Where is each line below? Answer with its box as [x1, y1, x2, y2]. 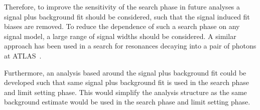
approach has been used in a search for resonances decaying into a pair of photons [4, 40, 256, 51]
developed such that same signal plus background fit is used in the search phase [4, 77, 249, 87]
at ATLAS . [4, 50, 42, 60]
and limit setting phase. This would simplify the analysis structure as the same [4, 86, 247, 97]
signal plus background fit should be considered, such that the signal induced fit [4, 11, 250, 21]
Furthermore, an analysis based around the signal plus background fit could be [4, 67, 246, 77]
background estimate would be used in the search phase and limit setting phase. [4, 96, 250, 107]
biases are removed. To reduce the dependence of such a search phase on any [4, 21, 240, 31]
